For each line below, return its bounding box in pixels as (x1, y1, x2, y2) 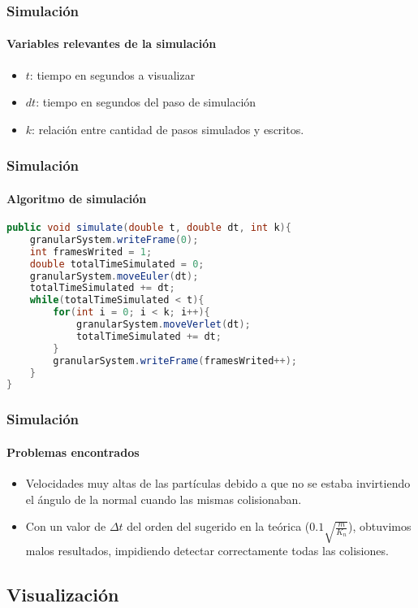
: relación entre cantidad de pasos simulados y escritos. (32, 120, 304, 137)
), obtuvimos (348, 518, 412, 535)
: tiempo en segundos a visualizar (29, 66, 196, 83)
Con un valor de (25, 518, 106, 535)
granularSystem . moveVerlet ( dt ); (75, 319, 251, 331)
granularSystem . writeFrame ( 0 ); (29, 233, 199, 245)
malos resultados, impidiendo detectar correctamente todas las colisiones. (25, 542, 389, 559)
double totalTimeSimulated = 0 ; (29, 258, 205, 270)
